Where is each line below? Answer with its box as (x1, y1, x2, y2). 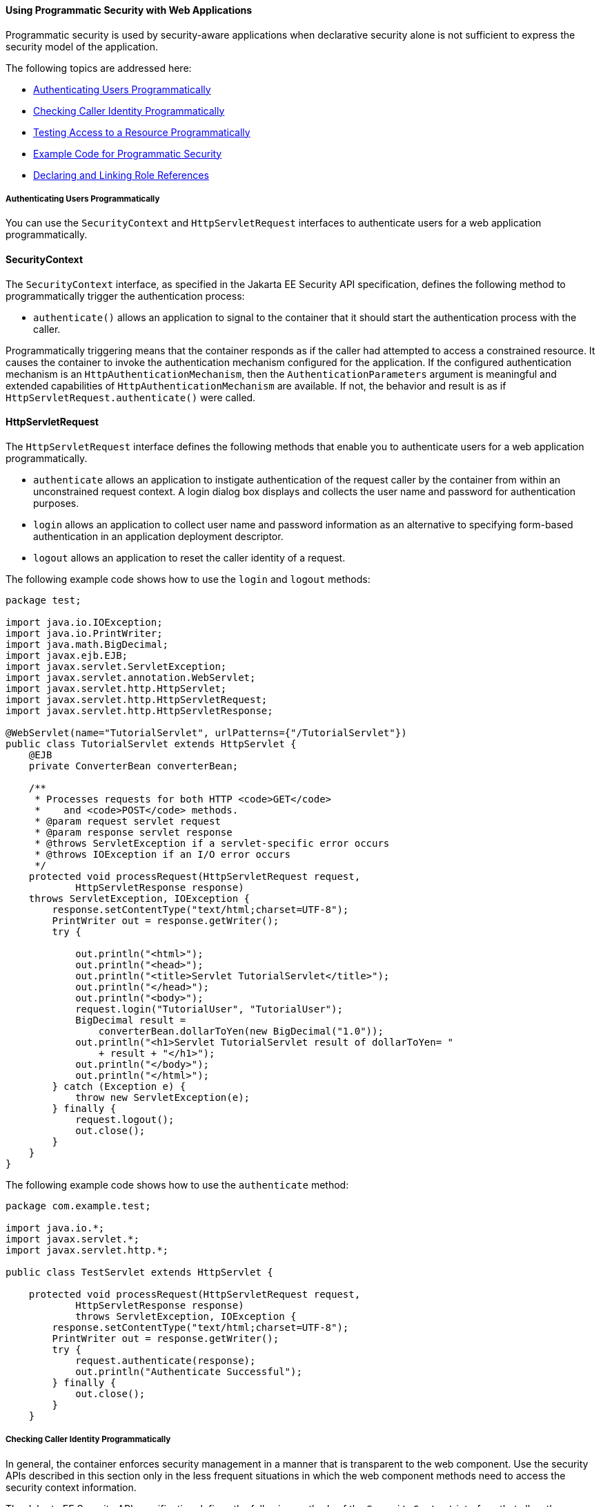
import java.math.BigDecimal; (6, 638, 169, 650)
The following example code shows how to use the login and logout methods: (6, 573, 371, 585)
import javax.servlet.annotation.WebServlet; (6, 671, 256, 683)
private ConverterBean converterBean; (28, 760, 239, 771)
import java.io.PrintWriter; (6, 627, 163, 639)
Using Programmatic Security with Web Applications (6, 4, 253, 16)
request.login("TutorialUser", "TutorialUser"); (75, 1003, 343, 1015)
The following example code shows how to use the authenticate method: (6, 1178, 349, 1191)
